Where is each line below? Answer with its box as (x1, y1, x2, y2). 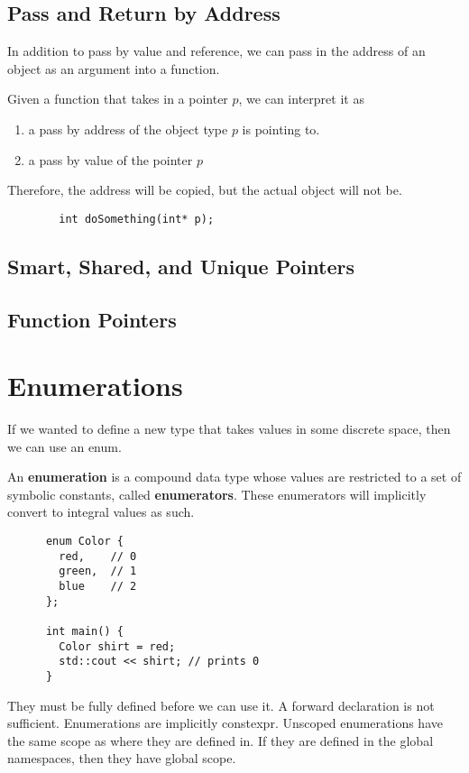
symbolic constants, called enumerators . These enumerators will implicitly (7, 484, 427, 503)
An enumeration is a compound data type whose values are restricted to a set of (7, 467, 462, 486)
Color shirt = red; (59, 640, 176, 653)
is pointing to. (242, 119, 320, 138)
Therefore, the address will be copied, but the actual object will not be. (7, 180, 402, 199)
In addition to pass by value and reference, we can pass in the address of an (7, 41, 426, 60)
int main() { (45, 625, 124, 639)
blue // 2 (59, 580, 137, 594)
